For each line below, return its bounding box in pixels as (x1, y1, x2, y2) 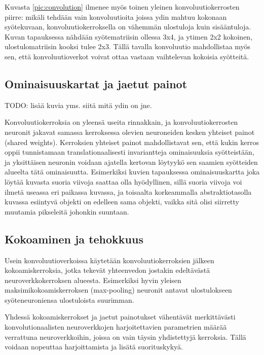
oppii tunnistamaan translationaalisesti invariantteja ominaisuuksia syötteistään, (5, 147, 254, 157)
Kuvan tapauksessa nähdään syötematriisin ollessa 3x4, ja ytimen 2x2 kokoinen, (5, 31, 253, 42)
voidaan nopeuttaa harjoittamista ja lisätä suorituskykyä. (5, 341, 183, 352)
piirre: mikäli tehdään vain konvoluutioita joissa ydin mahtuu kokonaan (5, 11, 227, 22)
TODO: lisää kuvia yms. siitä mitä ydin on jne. (5, 99, 152, 110)
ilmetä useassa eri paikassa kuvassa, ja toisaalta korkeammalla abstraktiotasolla (5, 186, 252, 197)
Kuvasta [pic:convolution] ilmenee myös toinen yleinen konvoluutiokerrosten (5, 2, 240, 12)
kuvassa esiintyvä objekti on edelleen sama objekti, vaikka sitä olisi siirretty (5, 196, 239, 207)
